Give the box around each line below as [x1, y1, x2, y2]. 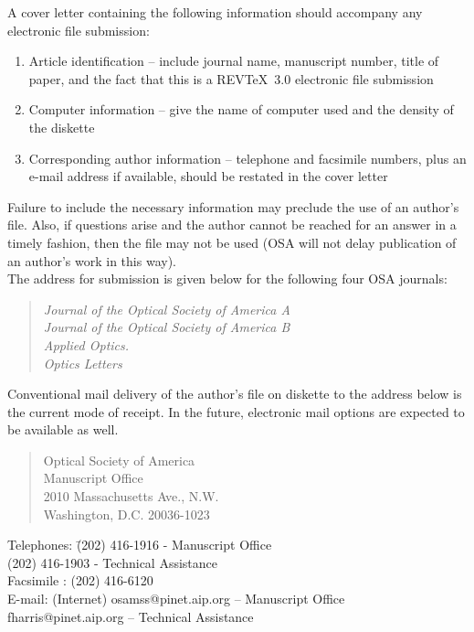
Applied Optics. [43, 335, 130, 354]
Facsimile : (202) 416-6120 [7, 571, 153, 590]
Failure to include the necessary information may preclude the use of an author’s [7, 197, 459, 216]
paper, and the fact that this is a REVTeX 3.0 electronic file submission [28, 69, 434, 88]
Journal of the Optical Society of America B [43, 317, 290, 337]
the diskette [28, 117, 95, 136]
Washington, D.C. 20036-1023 [43, 504, 210, 523]
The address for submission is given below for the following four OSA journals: [7, 269, 448, 288]
